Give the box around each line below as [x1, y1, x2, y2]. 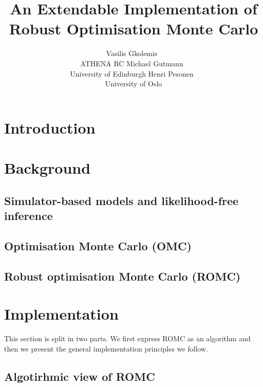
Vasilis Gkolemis [106, 48, 158, 59]
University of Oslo [105, 78, 162, 89]
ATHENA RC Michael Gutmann [80, 58, 183, 68]
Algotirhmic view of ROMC [4, 368, 155, 384]
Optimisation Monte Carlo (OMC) [4, 237, 192, 253]
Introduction [4, 117, 96, 138]
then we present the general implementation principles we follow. [4, 343, 208, 354]
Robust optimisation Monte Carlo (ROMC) [4, 268, 241, 284]
